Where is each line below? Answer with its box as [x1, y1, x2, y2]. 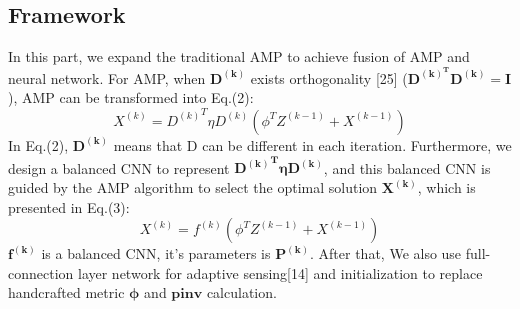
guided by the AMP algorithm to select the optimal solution [8, 177, 378, 198]
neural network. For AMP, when [8, 67, 206, 88]
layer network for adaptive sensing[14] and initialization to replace [77, 262, 483, 283]
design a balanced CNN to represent [8, 157, 230, 178]
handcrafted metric [8, 282, 125, 303]
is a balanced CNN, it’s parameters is [41, 243, 271, 264]
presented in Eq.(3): [8, 196, 130, 217]
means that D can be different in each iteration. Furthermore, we [113, 134, 512, 155]
